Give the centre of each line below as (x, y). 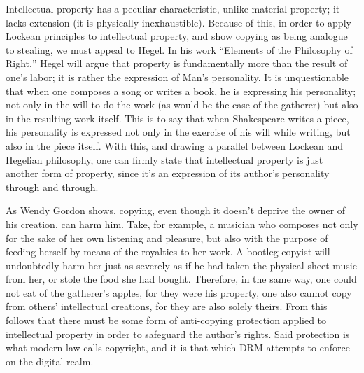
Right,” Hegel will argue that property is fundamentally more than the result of (177, 63)
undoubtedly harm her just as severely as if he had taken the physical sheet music (181, 265)
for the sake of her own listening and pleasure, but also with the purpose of (167, 238)
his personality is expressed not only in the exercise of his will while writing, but (178, 132)
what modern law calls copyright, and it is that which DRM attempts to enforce (178, 347)
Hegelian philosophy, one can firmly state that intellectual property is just (164, 159)
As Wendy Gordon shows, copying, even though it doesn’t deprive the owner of (176, 210)
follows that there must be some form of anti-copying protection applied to (166, 320)
